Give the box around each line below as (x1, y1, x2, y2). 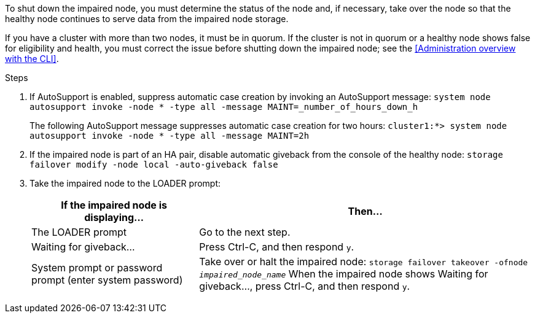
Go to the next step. (199, 226, 291, 238)
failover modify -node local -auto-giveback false (29, 160, 278, 169)
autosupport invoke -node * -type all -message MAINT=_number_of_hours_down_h (29, 102, 418, 112)
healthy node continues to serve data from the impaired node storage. (5, 14, 289, 24)
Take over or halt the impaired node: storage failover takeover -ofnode (199, 255, 528, 268)
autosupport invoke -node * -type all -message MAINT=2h (29, 131, 310, 141)
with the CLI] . (5, 53, 59, 64)
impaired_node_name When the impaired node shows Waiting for (199, 268, 488, 280)
